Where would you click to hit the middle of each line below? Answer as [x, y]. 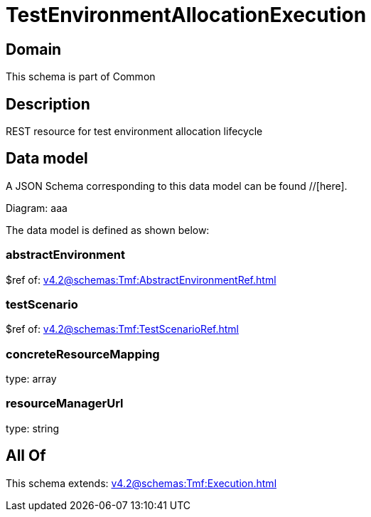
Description [48, 104]
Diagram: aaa [37, 208]
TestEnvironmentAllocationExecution [186, 15]
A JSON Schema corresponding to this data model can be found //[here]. [177, 186]
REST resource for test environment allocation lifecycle [134, 132]
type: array [31, 379]
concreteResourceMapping [83, 354]
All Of [26, 456]
